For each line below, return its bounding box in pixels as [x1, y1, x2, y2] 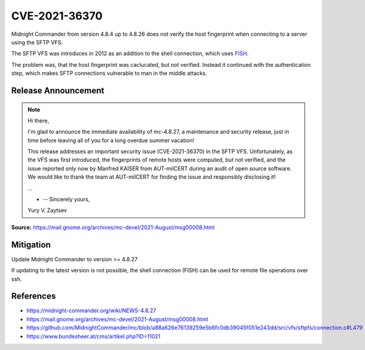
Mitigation [11, 239, 51, 250]
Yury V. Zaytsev [27, 207, 67, 214]
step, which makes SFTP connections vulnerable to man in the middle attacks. [11, 70, 207, 77]
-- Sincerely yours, [43, 196, 91, 203]
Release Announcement [11, 85, 105, 95]
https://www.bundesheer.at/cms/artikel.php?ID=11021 [26, 332, 161, 340]
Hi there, [27, 117, 49, 124]
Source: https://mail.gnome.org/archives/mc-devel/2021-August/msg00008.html [11, 224, 215, 231]
